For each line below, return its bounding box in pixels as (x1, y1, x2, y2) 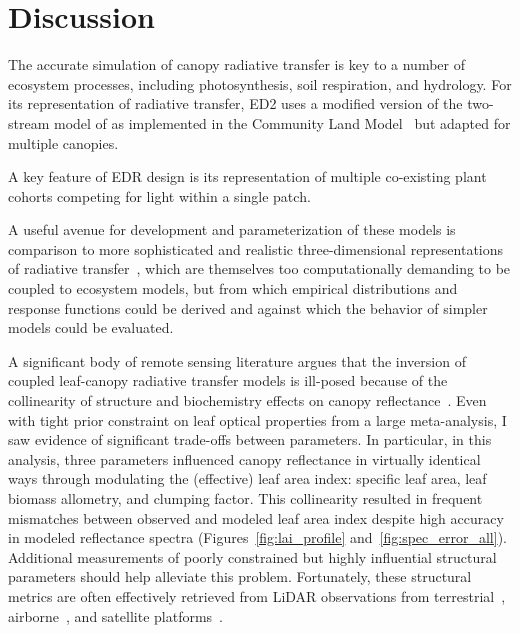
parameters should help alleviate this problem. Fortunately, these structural (8, 566, 472, 587)
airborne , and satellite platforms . (8, 605, 223, 626)
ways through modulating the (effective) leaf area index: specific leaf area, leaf (8, 468, 487, 489)
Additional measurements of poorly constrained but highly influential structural (8, 546, 497, 567)
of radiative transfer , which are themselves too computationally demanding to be (8, 258, 511, 279)
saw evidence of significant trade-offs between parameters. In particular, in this (8, 429, 492, 450)
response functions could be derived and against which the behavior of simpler (8, 297, 488, 318)
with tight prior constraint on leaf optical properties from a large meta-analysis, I (8, 409, 507, 430)
